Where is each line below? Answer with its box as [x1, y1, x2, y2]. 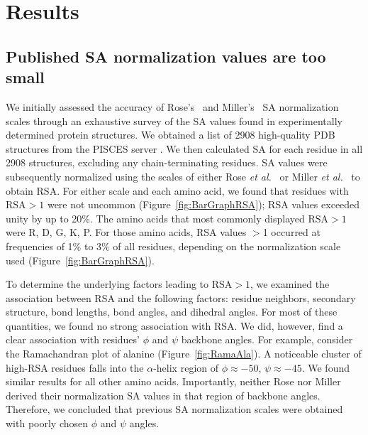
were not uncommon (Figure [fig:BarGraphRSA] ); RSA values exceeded [47, 197, 360, 212]
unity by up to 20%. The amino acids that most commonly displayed [6, 210, 305, 225]
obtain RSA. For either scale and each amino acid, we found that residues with [6, 183, 349, 198]
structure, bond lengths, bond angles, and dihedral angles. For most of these [6, 304, 338, 319]
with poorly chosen [6, 416, 89, 431]
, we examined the [250, 276, 330, 291]
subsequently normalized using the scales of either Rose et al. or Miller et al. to [6, 168, 360, 183]
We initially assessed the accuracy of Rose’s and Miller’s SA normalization [6, 99, 339, 114]
